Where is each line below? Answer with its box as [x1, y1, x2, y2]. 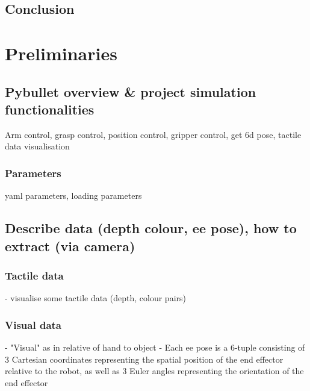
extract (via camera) [5, 236, 135, 255]
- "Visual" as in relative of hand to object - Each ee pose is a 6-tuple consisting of [5, 340, 305, 353]
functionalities [5, 99, 95, 118]
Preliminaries [5, 40, 117, 65]
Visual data [5, 317, 62, 332]
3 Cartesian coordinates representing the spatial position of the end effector [5, 352, 284, 365]
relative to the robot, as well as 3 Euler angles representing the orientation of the [5, 364, 304, 377]
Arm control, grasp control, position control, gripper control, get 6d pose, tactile [5, 128, 302, 140]
